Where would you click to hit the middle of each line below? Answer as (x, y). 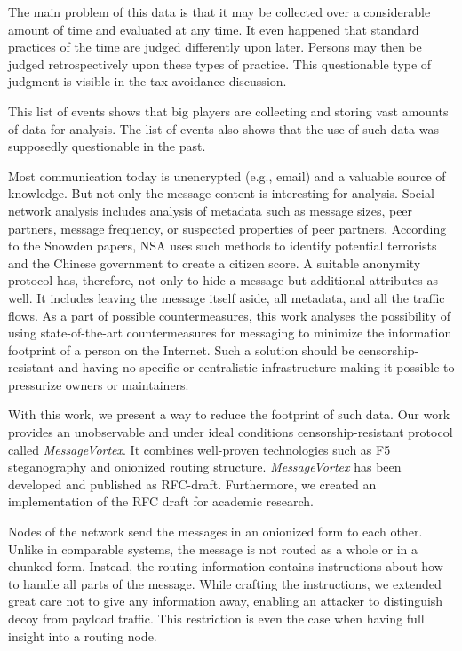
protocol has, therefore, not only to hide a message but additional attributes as (223, 280)
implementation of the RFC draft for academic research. (161, 501)
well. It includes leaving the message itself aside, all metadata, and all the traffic (227, 297)
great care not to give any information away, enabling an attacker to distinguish (226, 601)
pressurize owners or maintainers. (99, 384)
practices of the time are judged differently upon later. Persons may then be (215, 47)
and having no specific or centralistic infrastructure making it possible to (256, 367)
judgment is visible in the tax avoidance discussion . (147, 81)
